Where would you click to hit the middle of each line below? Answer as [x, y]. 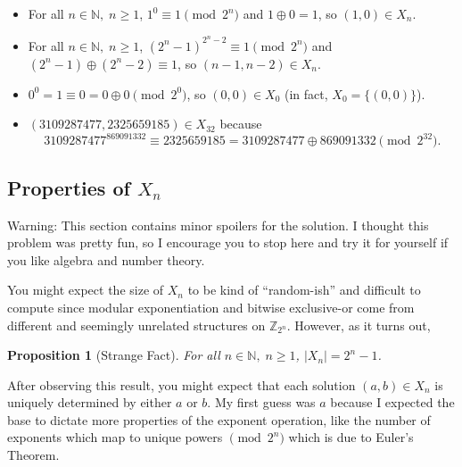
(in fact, [306, 93]
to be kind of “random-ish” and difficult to [304, 290]
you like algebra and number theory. [106, 259]
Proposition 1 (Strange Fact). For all [114, 355]
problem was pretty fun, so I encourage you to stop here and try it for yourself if [228, 242]
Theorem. [33, 455]
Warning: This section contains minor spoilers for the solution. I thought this [218, 225]
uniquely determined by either [90, 402]
